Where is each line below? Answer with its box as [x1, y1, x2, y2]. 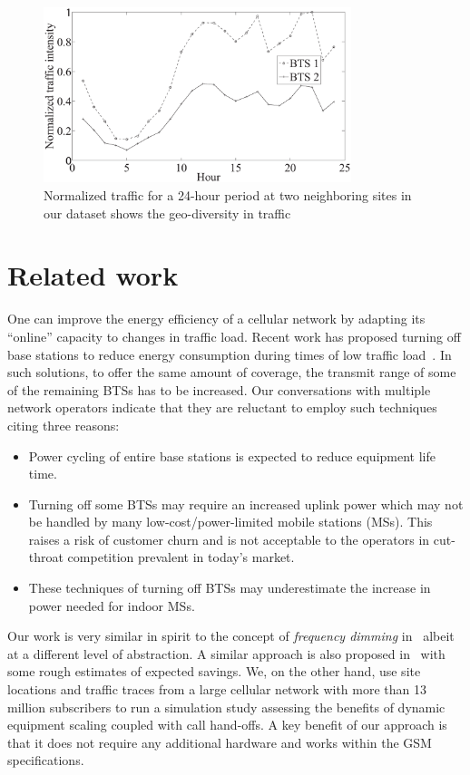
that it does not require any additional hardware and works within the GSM [7, 732, 432, 751]
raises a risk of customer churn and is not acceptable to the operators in [28, 529, 430, 548]
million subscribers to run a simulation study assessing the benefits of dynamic [7, 697, 446, 716]
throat [28, 547, 64, 567]
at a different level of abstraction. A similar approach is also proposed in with [7, 644, 446, 663]
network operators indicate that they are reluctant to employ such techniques [7, 398, 437, 417]
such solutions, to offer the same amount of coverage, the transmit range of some [7, 363, 456, 382]
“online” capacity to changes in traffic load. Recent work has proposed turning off [7, 326, 461, 345]
